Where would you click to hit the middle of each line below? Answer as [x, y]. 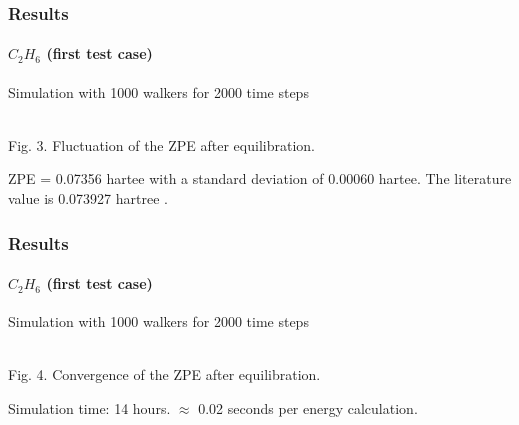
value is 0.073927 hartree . [88, 198]
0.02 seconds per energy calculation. [308, 408]
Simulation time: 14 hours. [89, 408]
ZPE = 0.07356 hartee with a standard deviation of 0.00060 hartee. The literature [260, 178]
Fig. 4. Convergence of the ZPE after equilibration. [164, 374]
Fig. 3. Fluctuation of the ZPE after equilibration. [161, 144]
